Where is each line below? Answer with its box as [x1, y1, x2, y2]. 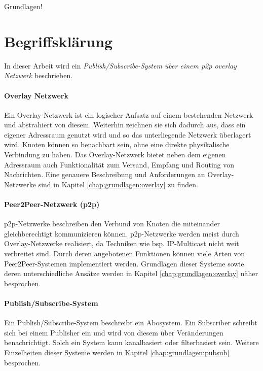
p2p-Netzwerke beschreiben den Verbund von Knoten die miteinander [4, 218, 220, 229]
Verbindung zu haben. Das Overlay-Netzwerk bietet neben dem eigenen [4, 149, 226, 160]
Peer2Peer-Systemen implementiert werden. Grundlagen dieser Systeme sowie [4, 258, 244, 268]
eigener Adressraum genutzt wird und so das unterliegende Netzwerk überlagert [4, 129, 251, 140]
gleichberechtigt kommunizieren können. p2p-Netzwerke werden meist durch [4, 228, 239, 239]
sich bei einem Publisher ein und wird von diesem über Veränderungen [4, 327, 223, 338]
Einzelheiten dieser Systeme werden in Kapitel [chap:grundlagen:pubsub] [4, 347, 230, 357]
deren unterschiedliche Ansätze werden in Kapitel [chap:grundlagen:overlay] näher [4, 268, 258, 279]
